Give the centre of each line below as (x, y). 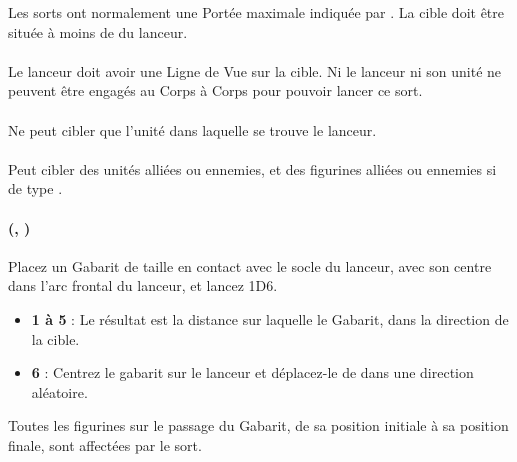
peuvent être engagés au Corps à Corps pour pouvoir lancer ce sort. (215, 90)
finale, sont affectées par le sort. (105, 444)
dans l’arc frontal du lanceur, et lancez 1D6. (143, 285)
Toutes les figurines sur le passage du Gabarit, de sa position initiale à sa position (258, 425)
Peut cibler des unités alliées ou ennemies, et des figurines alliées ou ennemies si (252, 168)
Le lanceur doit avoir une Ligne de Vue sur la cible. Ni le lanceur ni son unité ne (255, 70)
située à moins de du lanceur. (98, 31)
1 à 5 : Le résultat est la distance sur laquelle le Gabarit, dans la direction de (270, 318)
